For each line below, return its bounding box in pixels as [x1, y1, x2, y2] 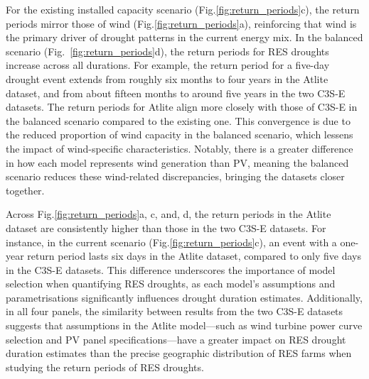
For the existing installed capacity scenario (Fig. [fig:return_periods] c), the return [6, 2, 360, 16]
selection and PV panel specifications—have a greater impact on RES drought [6, 331, 346, 346]
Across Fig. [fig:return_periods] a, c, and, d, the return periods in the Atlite [6, 207, 331, 221]
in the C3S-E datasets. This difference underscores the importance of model [6, 262, 336, 277]
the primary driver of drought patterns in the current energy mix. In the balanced [6, 30, 363, 45]
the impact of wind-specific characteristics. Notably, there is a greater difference [6, 141, 353, 155]
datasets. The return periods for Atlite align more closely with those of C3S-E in [6, 99, 358, 114]
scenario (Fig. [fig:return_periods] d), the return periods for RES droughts [6, 43, 329, 58]
